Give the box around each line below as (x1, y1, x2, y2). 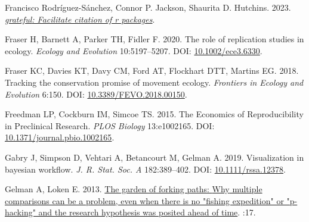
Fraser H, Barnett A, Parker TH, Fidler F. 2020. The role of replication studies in (5, 33, 304, 45)
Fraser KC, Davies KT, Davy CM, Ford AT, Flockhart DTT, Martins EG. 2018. (5, 64, 299, 77)
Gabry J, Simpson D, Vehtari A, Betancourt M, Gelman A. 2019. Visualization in (5, 151, 304, 163)
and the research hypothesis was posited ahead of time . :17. (38, 206, 256, 218)
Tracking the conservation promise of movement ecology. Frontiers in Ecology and (5, 76, 304, 88)
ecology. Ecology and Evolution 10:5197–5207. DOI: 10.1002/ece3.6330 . (5, 44, 262, 57)
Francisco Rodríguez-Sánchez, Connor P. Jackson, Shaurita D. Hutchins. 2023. (5, 1, 291, 13)
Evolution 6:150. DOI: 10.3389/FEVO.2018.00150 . (5, 87, 187, 100)
